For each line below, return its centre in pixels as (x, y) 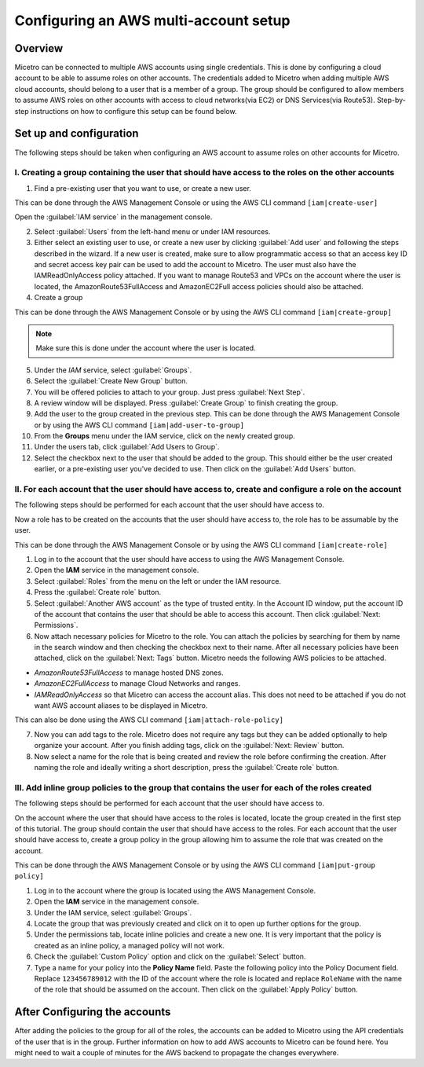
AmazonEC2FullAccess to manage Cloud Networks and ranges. (137, 684)
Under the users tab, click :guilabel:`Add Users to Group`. (127, 447)
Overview (39, 48)
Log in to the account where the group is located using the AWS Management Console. (175, 890)
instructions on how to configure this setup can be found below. (133, 111)
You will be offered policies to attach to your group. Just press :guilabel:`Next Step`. (170, 392)
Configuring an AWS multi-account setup (152, 20)
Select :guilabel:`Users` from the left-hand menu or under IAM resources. (152, 231)
